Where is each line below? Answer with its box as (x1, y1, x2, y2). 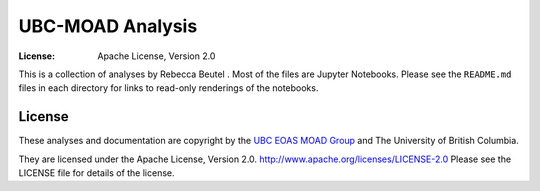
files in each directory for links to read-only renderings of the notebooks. (18, 82, 319, 94)
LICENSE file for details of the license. (18, 167, 175, 179)
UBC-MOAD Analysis (18, 15, 198, 37)
